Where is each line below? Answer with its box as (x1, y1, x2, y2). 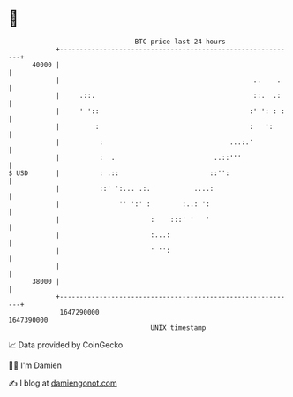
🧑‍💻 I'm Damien (8, 360, 63, 370)
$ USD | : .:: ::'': (8, 168, 230, 178)
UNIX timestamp (150, 323, 207, 332)
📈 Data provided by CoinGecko (8, 340, 124, 350)
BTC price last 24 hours (134, 37, 226, 46)
